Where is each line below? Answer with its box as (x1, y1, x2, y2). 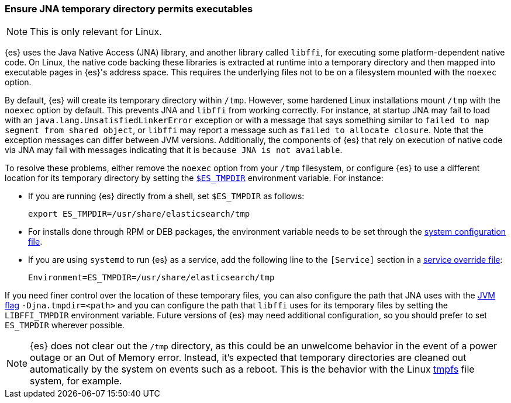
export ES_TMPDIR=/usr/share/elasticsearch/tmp (28, 209, 250, 219)
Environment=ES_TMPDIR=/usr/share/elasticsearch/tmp (28, 273, 275, 283)
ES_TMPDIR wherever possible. (5, 320, 125, 331)
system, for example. (30, 375, 122, 387)
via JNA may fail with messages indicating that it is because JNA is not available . (5, 145, 343, 155)
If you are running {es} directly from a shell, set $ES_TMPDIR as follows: (28, 191, 305, 201)
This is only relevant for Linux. (30, 26, 162, 38)
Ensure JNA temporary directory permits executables (5, 3, 253, 15)
